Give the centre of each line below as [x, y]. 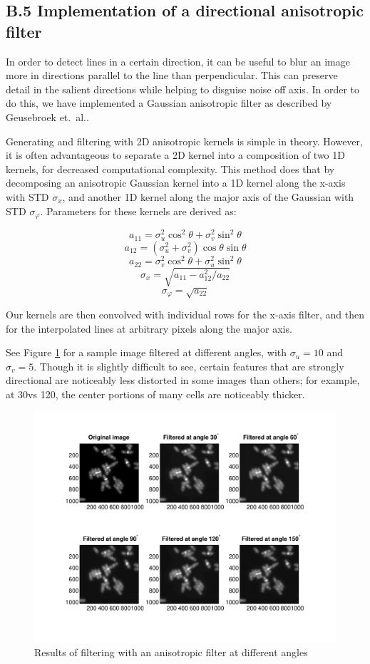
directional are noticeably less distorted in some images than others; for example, [183, 380]
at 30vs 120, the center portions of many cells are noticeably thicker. [155, 394]
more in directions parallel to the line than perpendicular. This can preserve [172, 75]
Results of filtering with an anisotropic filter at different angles [171, 652]
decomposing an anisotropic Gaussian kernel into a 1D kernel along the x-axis [176, 183]
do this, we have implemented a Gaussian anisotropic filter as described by [169, 103]
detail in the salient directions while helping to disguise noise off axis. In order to [183, 89]
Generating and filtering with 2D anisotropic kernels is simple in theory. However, [184, 141]
